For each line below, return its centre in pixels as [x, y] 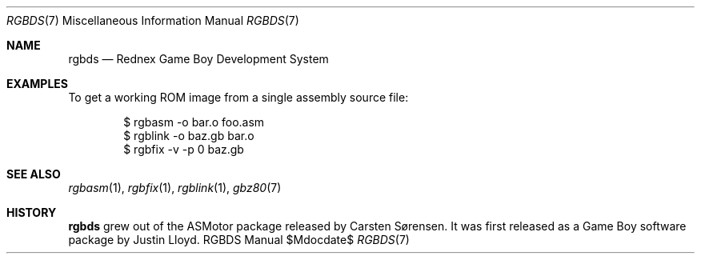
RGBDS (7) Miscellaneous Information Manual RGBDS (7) [153, 20]
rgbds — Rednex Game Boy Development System [198, 59]
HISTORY [32, 212]
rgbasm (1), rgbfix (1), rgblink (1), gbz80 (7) [175, 188]
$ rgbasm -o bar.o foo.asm [194, 122]
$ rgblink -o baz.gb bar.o [189, 136]
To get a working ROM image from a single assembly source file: [238, 97]
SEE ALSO [34, 174]
